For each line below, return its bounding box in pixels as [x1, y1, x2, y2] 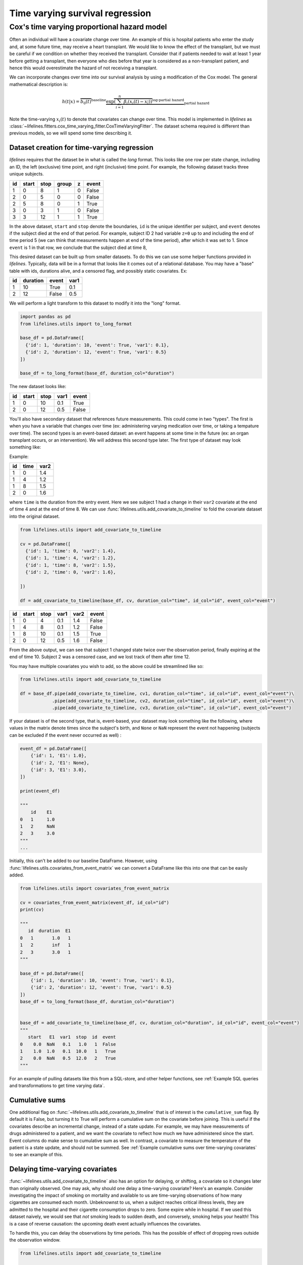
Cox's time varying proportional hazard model [9, 22, 167, 31]
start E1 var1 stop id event [28, 1034, 116, 1040]
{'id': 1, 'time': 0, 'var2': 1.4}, [25, 548, 116, 554]
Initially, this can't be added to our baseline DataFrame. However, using [9, 858, 158, 864]
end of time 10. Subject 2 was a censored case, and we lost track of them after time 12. [9, 654, 190, 660]
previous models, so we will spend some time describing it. [9, 130, 132, 136]
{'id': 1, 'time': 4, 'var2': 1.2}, [25, 555, 116, 561]
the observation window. [9, 1237, 61, 1243]
